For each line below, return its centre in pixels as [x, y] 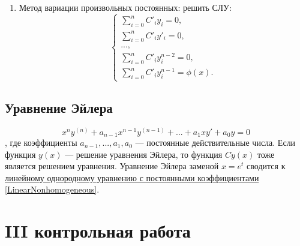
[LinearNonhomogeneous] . [52, 189]
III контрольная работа [98, 231]
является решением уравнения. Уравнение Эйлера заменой [112, 166]
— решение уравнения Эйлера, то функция [144, 154]
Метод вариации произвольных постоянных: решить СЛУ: [125, 7]
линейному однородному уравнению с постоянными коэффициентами [132, 177]
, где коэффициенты [41, 142]
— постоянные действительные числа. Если [215, 142]
